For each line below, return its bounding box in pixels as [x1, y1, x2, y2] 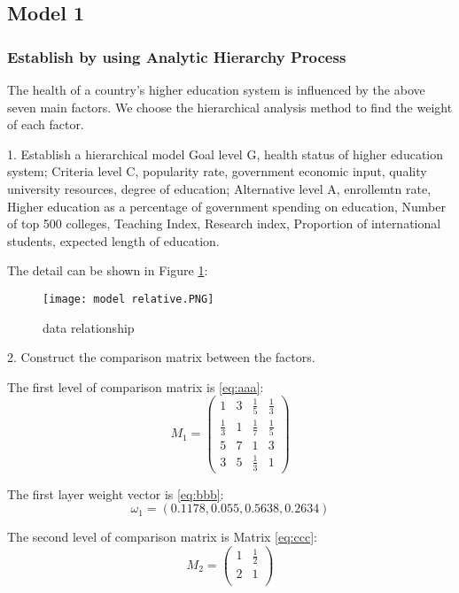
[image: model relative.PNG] [43, 292, 214, 305]
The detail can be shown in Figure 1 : [7, 261, 208, 280]
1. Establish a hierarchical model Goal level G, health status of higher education [7, 144, 443, 163]
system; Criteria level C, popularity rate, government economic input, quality [7, 162, 427, 181]
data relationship [43, 318, 135, 336]
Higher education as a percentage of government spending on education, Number [7, 196, 446, 215]
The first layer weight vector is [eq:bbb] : [7, 484, 224, 503]
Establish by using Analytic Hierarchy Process [7, 45, 346, 67]
